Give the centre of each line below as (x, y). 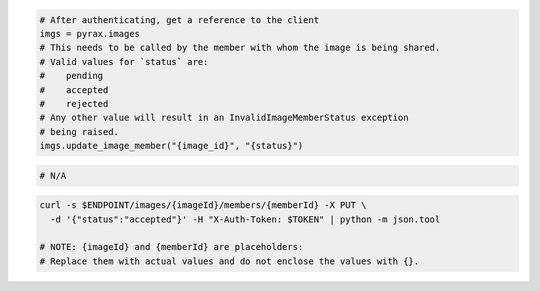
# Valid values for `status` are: (124, 61)
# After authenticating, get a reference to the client (179, 19)
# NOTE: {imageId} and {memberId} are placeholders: (171, 247)
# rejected (74, 103)
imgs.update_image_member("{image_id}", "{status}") (171, 146)
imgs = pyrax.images (89, 33)
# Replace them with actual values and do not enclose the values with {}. (229, 261)
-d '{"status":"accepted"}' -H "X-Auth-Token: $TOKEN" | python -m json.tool (245, 219)
